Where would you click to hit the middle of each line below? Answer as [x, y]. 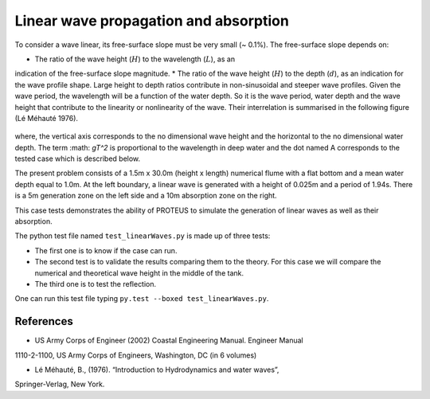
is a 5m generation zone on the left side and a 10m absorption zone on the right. [146, 196]
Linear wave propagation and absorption [152, 21]
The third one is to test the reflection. [96, 284]
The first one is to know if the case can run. [106, 250]
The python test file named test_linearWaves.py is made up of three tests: [143, 236]
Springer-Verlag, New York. [60, 384]
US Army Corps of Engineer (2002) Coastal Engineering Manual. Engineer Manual [169, 340]
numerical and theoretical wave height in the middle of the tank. [139, 273]
